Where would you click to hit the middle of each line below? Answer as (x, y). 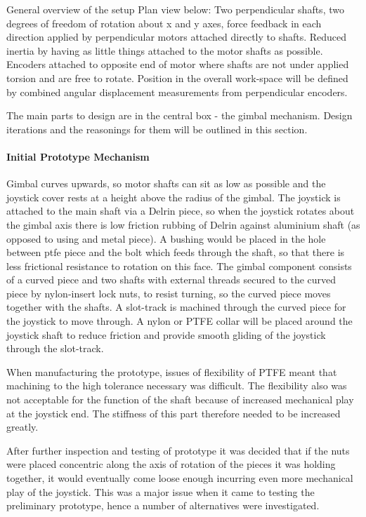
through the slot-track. (55, 348)
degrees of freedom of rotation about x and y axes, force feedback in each (164, 23)
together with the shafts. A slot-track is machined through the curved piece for (176, 307)
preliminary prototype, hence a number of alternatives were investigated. (163, 505)
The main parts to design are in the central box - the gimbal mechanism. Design (179, 115)
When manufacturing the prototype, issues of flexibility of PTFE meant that (172, 371)
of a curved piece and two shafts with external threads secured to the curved (171, 280)
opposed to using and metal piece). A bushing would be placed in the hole (166, 238)
